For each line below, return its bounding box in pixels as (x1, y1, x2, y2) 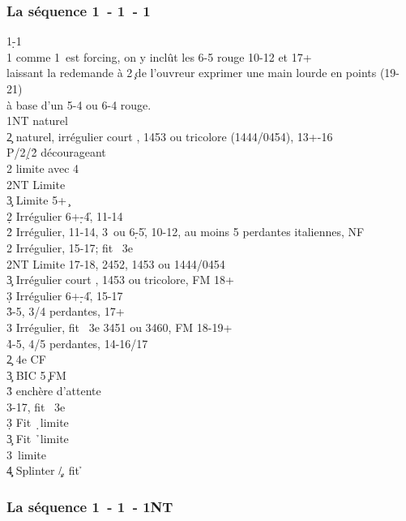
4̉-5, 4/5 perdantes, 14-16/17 (6, 334, 148, 351)
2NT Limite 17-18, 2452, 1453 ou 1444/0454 (6, 255, 225, 272)
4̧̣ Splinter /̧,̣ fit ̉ (6, 462, 83, 479)
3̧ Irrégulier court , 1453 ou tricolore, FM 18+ (6, 271, 234, 288)
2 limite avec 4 (6, 159, 79, 176)
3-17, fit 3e (6, 398, 66, 415)
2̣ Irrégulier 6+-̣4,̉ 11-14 (6, 207, 123, 224)
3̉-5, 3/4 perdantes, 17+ (6, 303, 125, 320)
